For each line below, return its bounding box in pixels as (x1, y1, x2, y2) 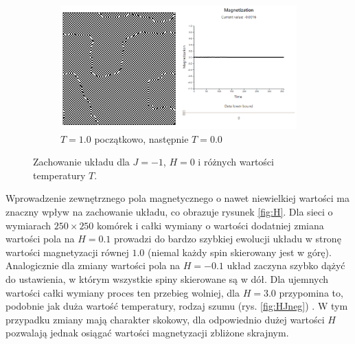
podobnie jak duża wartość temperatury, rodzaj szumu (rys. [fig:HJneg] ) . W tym (5, 299, 348, 313)
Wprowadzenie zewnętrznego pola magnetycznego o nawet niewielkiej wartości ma (5, 191, 350, 205)
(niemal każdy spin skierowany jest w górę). (148, 244, 332, 259)
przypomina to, (279, 285, 343, 299)
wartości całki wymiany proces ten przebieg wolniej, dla (5, 285, 240, 299)
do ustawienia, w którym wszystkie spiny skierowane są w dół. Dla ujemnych (5, 272, 329, 286)
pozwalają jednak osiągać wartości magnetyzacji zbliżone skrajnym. (5, 325, 289, 340)
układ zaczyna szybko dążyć (227, 258, 345, 273)
